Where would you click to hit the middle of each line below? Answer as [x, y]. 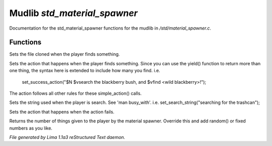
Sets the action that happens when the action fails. [62, 112]
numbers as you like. [31, 128]
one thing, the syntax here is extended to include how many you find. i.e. [85, 71]
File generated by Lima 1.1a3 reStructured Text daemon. [67, 137]
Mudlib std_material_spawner [74, 13]
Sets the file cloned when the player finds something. [65, 54]
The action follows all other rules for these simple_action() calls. [76, 93]
